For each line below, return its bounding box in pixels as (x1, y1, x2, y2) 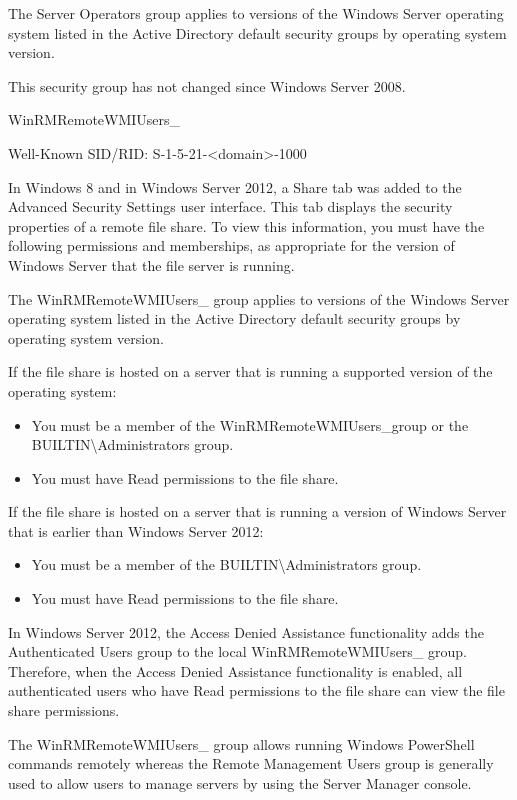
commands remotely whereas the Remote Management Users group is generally (8, 753, 494, 774)
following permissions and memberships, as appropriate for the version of (8, 235, 455, 256)
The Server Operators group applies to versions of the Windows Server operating (8, 3, 504, 23)
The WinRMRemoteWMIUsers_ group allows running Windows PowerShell (8, 733, 475, 754)
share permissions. (8, 700, 120, 721)
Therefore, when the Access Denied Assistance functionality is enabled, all (8, 660, 463, 681)
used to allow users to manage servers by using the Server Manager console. (8, 772, 472, 793)
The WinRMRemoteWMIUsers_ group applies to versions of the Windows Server (8, 288, 510, 309)
